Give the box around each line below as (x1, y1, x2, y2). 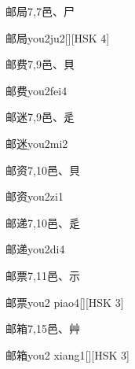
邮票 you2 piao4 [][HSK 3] (5, 293, 124, 310)
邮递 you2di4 (5, 241, 65, 257)
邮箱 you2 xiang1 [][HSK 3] (5, 346, 130, 363)
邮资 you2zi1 (5, 188, 64, 205)
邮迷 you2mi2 (5, 135, 68, 151)
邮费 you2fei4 (5, 82, 67, 98)
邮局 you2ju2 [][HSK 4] (5, 29, 110, 46)
